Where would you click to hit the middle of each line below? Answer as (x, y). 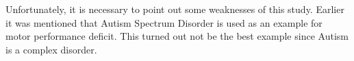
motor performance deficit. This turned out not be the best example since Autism (177, 36)
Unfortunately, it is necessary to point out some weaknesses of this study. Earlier (175, 9)
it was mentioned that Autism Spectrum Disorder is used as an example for (164, 22)
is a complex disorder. (51, 49)
